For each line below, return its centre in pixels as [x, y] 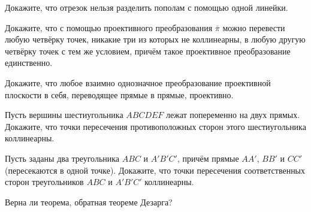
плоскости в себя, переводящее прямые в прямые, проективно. [119, 94]
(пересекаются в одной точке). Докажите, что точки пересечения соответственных [155, 170]
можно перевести [254, 27]
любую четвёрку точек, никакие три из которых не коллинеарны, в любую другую [155, 39]
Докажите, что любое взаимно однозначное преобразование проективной [138, 82]
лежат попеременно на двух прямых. [233, 115]
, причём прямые [208, 158]
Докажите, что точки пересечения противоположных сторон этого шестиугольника [155, 126]
